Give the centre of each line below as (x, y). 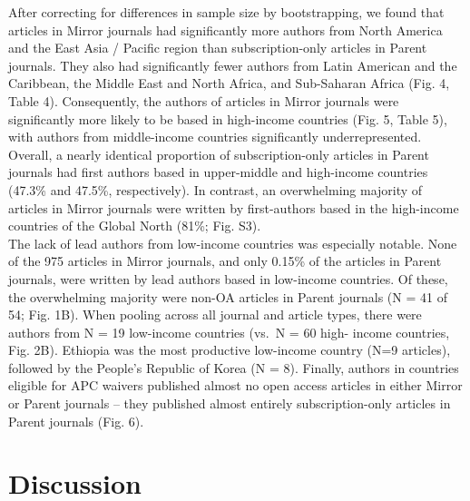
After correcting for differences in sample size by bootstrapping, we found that (226, 12)
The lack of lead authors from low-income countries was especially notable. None (233, 243)
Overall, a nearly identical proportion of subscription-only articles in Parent (219, 154)
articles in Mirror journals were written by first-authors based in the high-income (234, 207)
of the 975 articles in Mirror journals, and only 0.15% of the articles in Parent (225, 261)
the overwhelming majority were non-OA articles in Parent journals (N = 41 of (228, 296)
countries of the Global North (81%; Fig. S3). (135, 226)
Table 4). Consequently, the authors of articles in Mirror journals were (204, 100)
